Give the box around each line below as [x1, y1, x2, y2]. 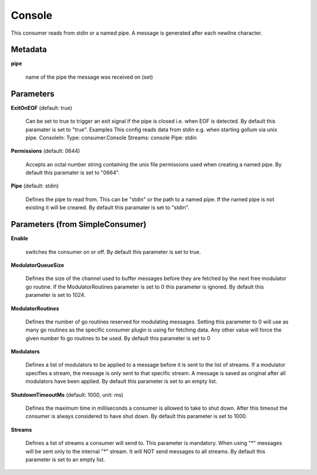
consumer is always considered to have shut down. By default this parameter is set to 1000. [25, 413, 248, 420]
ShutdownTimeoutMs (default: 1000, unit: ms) [11, 391, 123, 398]
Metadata [11, 45, 47, 55]
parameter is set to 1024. [25, 292, 86, 299]
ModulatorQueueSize [11, 262, 65, 269]
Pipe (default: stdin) [11, 182, 59, 189]
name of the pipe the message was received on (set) [25, 73, 153, 81]
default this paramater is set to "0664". [25, 169, 120, 176]
